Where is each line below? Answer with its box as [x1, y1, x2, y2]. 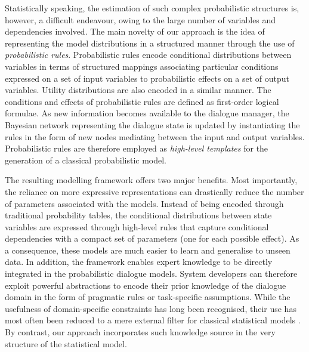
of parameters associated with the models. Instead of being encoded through [5, 197, 284, 209]
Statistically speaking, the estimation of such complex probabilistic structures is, [5, 2, 299, 14]
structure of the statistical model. [5, 337, 127, 350]
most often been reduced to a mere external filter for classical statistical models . [5, 314, 301, 326]
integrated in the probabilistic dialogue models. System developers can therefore [5, 267, 298, 280]
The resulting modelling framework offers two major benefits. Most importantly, [5, 174, 298, 186]
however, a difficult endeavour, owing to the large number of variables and [5, 13, 276, 26]
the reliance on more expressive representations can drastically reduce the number [5, 185, 304, 197]
